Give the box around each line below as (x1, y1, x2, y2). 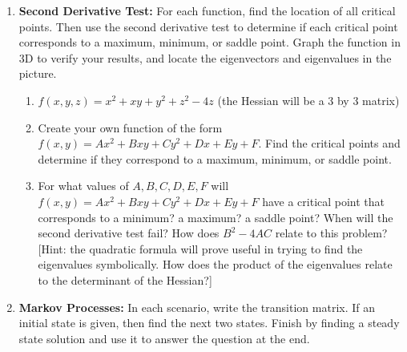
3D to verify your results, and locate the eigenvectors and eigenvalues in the (18, 49, 392, 66)
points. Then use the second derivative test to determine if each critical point (18, 18, 398, 34)
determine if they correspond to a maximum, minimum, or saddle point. (38, 150, 392, 167)
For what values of (38, 177, 129, 194)
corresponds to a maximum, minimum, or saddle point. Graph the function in (18, 34, 401, 51)
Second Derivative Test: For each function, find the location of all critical (18, 2, 396, 18)
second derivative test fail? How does (38, 225, 220, 241)
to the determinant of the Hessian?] (38, 271, 212, 288)
